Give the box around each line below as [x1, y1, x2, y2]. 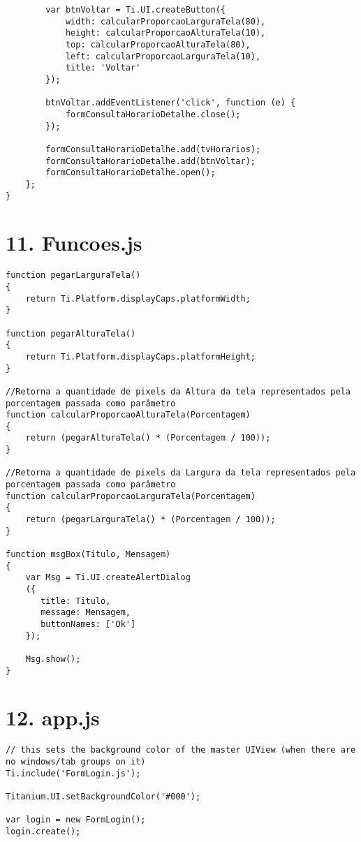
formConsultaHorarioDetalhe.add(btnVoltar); [45, 156, 256, 166]
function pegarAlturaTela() [6, 328, 136, 339]
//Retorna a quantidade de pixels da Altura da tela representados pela [6, 386, 351, 397]
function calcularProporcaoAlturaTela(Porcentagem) [6, 410, 251, 420]
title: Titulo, [40, 596, 111, 606]
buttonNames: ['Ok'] [40, 619, 136, 629]
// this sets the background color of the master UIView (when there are [6, 745, 356, 755]
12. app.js [6, 703, 100, 732]
